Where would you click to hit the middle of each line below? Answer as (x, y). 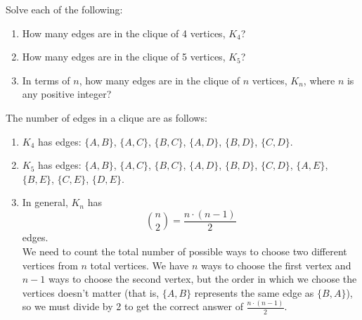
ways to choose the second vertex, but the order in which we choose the (202, 279)
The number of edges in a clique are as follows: (106, 117)
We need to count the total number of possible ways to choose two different (185, 251)
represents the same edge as (254, 292)
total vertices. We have (140, 265)
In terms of (46, 80)
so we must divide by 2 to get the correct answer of (132, 306)
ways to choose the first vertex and (276, 265)
